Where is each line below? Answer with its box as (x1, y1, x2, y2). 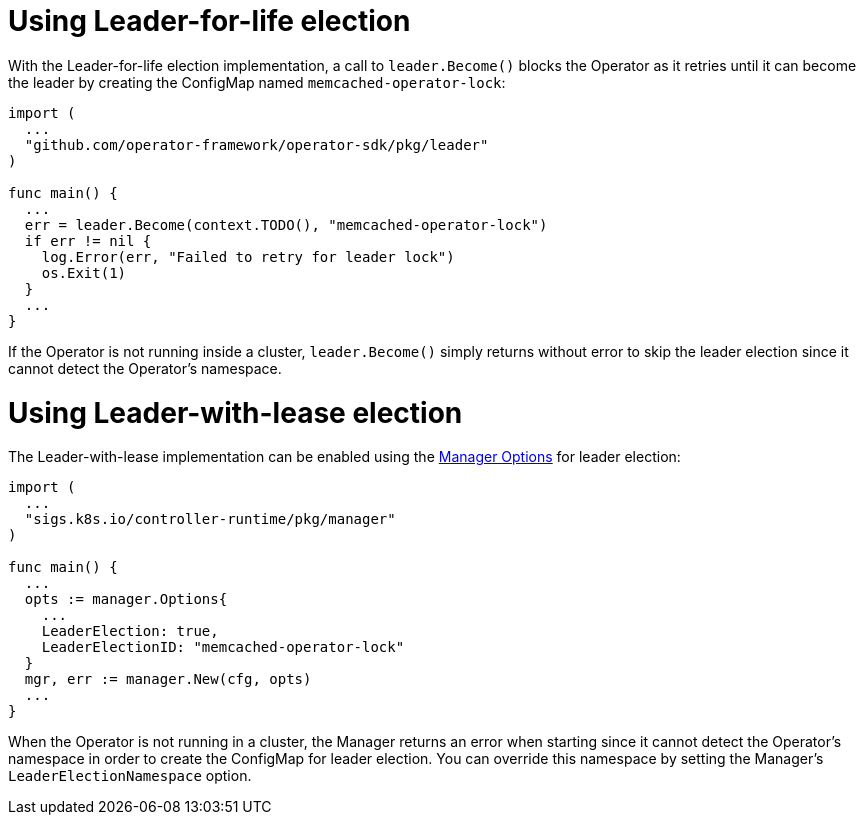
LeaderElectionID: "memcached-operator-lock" (41, 639, 405, 656)
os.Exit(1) (41, 264, 127, 281)
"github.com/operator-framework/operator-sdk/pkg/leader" (24, 136, 489, 153)
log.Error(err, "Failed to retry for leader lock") (41, 248, 455, 265)
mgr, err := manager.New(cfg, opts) (24, 671, 312, 688)
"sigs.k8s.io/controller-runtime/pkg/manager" (24, 511, 396, 528)
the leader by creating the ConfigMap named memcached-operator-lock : (8, 73, 506, 91)
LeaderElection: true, (41, 623, 219, 640)
